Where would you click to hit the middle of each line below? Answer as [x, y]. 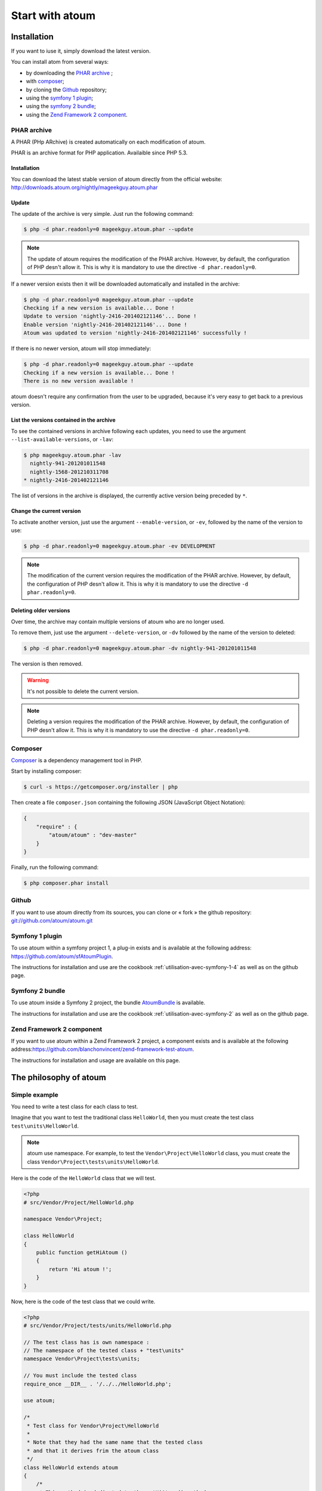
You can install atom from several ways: [60, 62]
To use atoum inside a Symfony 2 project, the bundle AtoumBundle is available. [108, 1003]
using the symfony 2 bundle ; [61, 106]
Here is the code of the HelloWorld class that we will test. [83, 1178]
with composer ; [45, 81]
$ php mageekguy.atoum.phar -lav [72, 455]
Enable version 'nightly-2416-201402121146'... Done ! [105, 324]
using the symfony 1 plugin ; [60, 98]
